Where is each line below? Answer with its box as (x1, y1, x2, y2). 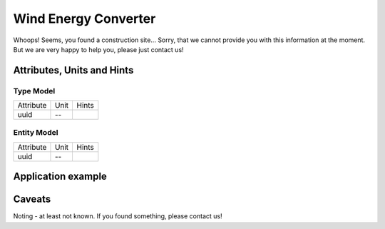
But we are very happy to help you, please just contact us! (13, 45, 185, 54)
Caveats (13, 193, 51, 205)
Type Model (13, 86, 56, 96)
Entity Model (13, 128, 58, 138)
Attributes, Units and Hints (13, 64, 134, 76)
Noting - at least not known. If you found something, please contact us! (13, 212, 222, 220)
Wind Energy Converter (13, 11, 156, 26)
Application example (13, 171, 107, 183)
